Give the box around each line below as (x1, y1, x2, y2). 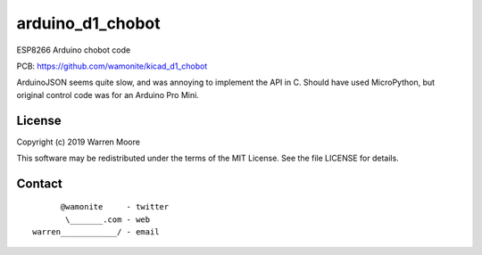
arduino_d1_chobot (16, 13, 161, 33)
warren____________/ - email (32, 227, 160, 237)
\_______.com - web (65, 214, 151, 225)
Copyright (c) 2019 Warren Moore (16, 136, 140, 147)
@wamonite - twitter (60, 202, 170, 212)
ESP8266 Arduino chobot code (16, 45, 131, 55)
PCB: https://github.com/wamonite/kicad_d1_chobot (16, 61, 208, 71)
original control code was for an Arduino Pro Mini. (16, 89, 200, 100)
